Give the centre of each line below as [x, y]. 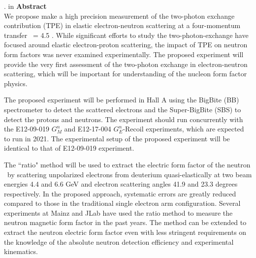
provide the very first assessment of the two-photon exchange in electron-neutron [126, 64]
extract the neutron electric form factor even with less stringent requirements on [125, 232]
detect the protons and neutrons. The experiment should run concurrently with [124, 119]
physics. [16, 83]
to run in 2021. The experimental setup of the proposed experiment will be [117, 138]
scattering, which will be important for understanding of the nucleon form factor [126, 74]
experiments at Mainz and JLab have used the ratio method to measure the [118, 212]
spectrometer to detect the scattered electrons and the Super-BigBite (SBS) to [123, 109]
